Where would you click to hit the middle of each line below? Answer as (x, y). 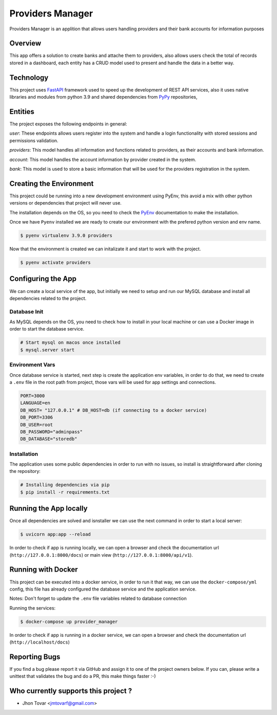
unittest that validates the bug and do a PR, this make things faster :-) (83, 676)
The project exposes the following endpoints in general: (68, 124)
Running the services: (33, 608)
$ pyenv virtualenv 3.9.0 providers (66, 236)
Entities (22, 111)
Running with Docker (44, 570)
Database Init (26, 311)
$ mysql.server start (47, 350)
